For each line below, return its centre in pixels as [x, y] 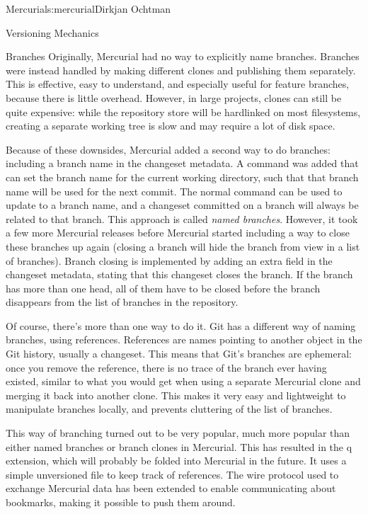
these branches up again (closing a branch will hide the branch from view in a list [183, 246]
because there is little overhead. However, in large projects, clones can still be [174, 97]
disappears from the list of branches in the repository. [122, 302]
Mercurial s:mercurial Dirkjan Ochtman [88, 8]
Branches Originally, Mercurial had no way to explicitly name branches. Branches [183, 56]
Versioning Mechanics [52, 32]
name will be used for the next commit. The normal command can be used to [174, 191]
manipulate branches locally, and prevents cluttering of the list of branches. [169, 409]
